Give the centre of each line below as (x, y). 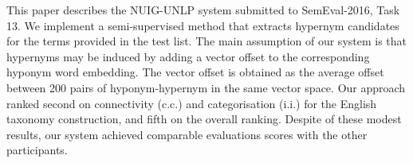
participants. (37, 150)
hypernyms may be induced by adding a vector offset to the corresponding (188, 56)
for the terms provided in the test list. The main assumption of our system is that (207, 41)
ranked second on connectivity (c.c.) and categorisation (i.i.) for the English (192, 103)
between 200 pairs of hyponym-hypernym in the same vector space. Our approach (206, 87)
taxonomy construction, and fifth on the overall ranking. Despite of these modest (204, 119)
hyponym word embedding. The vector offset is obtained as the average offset (195, 72)
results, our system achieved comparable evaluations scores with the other (187, 134)
